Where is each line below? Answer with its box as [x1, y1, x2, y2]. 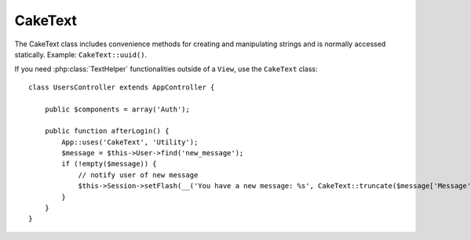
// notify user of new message [78, 170, 199, 180]
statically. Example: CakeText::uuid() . [14, 49, 148, 59]
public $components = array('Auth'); [44, 104, 190, 114]
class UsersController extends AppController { [28, 82, 215, 92]
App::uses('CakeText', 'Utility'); [61, 137, 199, 147]
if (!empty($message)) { [61, 159, 157, 169]
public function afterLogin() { [44, 126, 170, 136]
